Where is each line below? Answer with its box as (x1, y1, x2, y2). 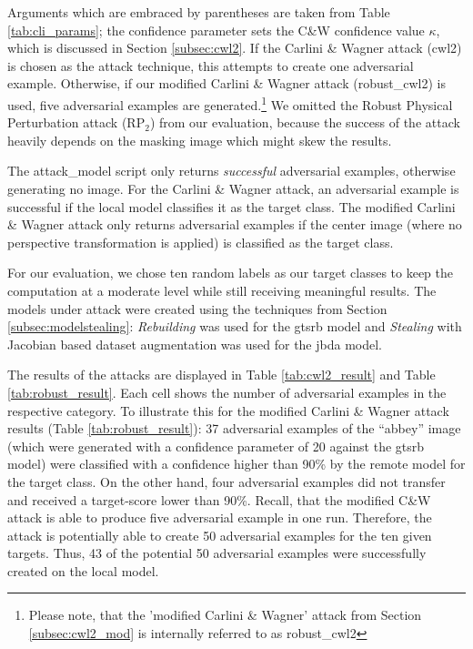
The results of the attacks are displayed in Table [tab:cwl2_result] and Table (7, 365, 436, 384)
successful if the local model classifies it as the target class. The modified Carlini (7, 197, 456, 216)
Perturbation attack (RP (7, 113, 146, 132)
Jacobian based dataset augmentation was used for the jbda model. (7, 334, 382, 353)
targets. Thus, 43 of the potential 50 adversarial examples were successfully (7, 543, 427, 563)
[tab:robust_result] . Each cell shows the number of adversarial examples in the (7, 382, 447, 401)
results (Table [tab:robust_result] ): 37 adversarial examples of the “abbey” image (7, 419, 461, 438)
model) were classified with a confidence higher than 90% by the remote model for (7, 454, 466, 473)
